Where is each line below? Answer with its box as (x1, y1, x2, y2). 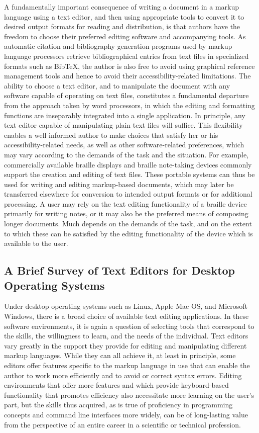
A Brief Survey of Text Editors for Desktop (4, 263, 235, 278)
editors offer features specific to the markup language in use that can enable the (4, 360, 250, 370)
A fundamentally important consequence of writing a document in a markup (4, 2, 239, 12)
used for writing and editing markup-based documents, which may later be (4, 179, 234, 189)
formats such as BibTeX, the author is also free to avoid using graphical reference (4, 60, 255, 71)
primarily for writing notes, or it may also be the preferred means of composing (4, 208, 248, 219)
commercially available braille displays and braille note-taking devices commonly (4, 159, 252, 169)
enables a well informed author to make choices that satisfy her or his (4, 129, 218, 140)
